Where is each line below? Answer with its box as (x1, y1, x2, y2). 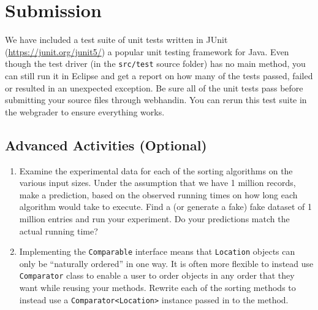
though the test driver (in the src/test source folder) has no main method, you (5, 57, 306, 70)
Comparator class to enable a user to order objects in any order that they (19, 269, 295, 282)
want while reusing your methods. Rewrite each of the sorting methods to (19, 281, 296, 294)
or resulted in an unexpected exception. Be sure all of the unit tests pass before (5, 81, 303, 94)
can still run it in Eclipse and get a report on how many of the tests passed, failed (5, 69, 313, 82)
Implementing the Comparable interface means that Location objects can (19, 245, 295, 258)
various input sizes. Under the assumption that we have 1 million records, (19, 176, 296, 189)
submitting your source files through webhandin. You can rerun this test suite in (5, 93, 307, 106)
